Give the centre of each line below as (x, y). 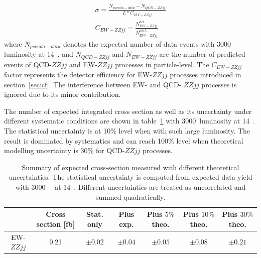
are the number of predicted (202, 54)
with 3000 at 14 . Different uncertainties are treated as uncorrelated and (130, 187)
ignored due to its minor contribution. (62, 94)
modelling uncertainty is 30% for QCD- (64, 150)
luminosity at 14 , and (39, 54)
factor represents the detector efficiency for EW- (78, 75)
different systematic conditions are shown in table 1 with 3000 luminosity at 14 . (129, 121)
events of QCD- (28, 64)
